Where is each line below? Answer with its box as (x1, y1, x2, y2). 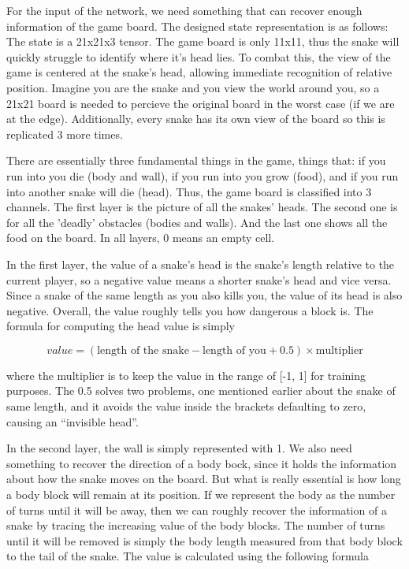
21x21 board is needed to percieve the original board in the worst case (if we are (6, 95, 395, 111)
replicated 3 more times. (6, 125, 123, 142)
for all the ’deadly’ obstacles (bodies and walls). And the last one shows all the (6, 214, 388, 230)
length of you (203, 344, 266, 356)
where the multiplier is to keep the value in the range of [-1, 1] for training (6, 366, 366, 383)
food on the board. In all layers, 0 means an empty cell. (6, 229, 275, 246)
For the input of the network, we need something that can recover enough (6, 2, 363, 18)
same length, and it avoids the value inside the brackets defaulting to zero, (6, 398, 366, 415)
